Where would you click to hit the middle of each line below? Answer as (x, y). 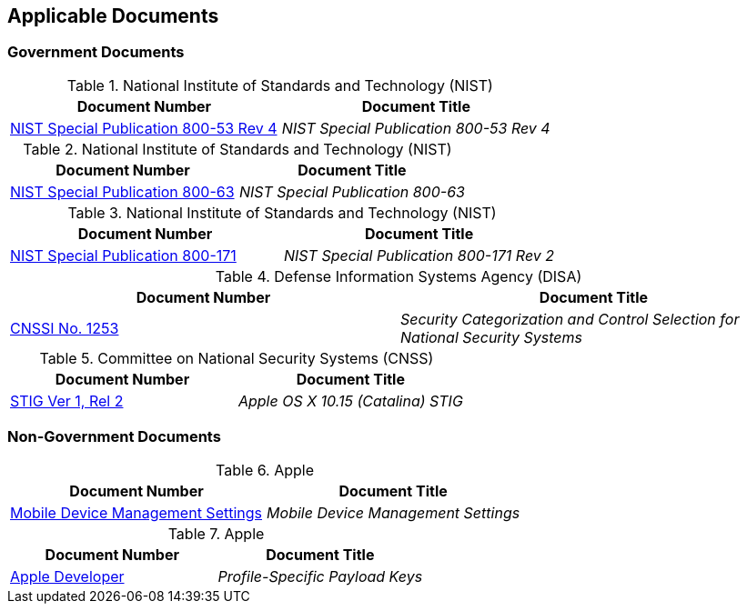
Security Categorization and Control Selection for (570, 319)
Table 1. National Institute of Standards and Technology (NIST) (280, 85)
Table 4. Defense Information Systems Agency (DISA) (399, 276)
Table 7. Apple (216, 533)
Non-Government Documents (114, 437)
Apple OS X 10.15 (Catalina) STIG (350, 401)
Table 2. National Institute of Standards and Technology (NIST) (237, 149)
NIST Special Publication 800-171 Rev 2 (419, 255)
